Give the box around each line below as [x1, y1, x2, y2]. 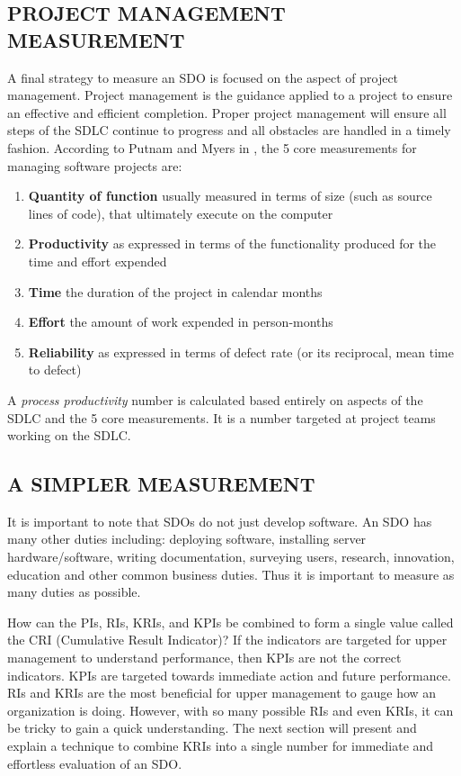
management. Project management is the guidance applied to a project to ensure [7, 86, 453, 104]
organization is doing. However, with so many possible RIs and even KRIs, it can [7, 700, 454, 719]
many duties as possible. [7, 582, 141, 601]
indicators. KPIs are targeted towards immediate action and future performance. [7, 665, 451, 684]
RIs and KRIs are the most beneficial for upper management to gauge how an [7, 683, 437, 702]
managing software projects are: [7, 156, 182, 175]
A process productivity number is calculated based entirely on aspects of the [7, 390, 423, 409]
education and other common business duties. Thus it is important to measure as [7, 564, 455, 583]
